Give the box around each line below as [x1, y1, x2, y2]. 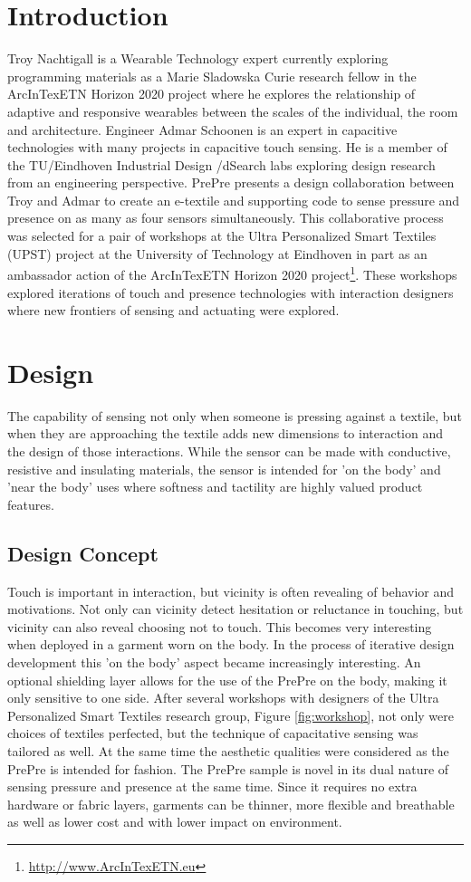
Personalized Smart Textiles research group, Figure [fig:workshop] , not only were [7, 705, 454, 724]
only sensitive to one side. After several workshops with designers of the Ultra [7, 688, 439, 707]
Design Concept [7, 539, 159, 567]
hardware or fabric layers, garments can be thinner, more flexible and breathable [7, 794, 455, 813]
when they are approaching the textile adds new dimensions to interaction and [7, 424, 444, 443]
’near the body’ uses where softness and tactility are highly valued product [7, 477, 423, 496]
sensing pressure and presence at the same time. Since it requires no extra [7, 777, 418, 796]
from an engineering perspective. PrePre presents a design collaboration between [7, 173, 455, 192]
